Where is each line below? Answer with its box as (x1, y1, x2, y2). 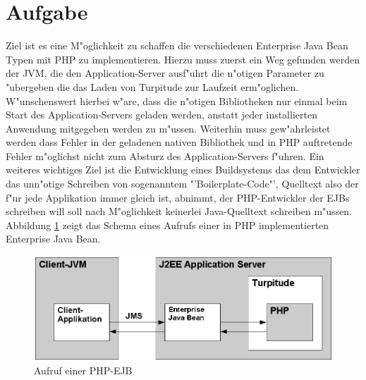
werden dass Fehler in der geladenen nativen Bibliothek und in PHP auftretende (6, 135, 353, 149)
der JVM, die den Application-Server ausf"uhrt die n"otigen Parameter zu (6, 66, 324, 80)
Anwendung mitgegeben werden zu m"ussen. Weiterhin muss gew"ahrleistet (6, 121, 331, 135)
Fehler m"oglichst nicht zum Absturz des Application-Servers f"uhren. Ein (6, 148, 324, 163)
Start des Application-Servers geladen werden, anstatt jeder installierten (6, 107, 317, 122)
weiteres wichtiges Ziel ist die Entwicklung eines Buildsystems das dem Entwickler (6, 162, 360, 177)
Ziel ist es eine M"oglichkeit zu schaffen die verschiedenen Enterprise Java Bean (6, 38, 348, 53)
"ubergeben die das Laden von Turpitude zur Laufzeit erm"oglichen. (6, 79, 299, 94)
